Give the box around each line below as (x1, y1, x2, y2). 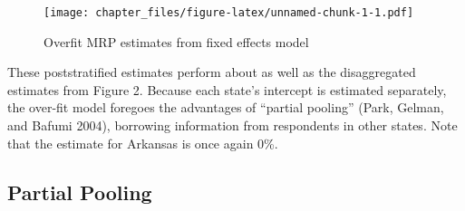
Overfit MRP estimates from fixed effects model (44, 32, 309, 51)
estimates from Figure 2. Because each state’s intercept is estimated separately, (7, 80, 447, 99)
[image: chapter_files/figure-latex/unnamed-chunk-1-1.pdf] (44, 6, 414, 19)
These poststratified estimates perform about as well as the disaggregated (7, 62, 416, 82)
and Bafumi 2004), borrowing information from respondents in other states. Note (7, 116, 458, 135)
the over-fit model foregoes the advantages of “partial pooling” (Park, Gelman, (7, 98, 444, 117)
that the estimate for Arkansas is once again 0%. (7, 133, 278, 152)
